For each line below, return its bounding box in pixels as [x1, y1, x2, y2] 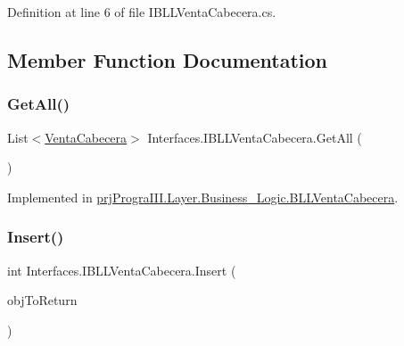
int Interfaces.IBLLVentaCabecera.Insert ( [7, 260, 236, 279]
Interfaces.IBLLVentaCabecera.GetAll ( [147, 128, 362, 146]
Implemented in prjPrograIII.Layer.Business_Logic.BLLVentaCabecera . [7, 187, 399, 206]
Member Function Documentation [7, 45, 328, 73]
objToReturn [7, 291, 78, 309]
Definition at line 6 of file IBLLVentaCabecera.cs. [7, 3, 276, 21]
